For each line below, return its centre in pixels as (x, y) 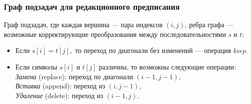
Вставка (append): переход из (60, 86)
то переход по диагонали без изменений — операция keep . (161, 50)
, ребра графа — (209, 25)
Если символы (36, 67)
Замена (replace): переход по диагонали (74, 76)
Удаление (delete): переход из (59, 95)
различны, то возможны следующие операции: (167, 67)
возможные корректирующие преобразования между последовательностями (115, 34)
